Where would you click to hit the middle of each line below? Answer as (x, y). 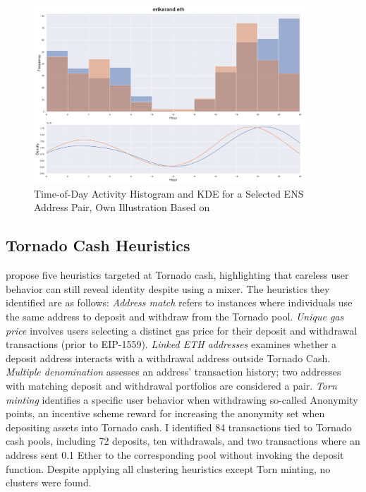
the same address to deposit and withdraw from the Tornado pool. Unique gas (175, 317)
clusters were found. (49, 482)
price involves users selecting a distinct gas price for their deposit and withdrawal (182, 330)
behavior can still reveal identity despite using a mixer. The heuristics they (168, 288)
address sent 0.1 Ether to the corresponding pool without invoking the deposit (175, 454)
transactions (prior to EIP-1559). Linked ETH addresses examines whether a (171, 344)
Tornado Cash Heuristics (98, 245)
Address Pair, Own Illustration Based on (122, 207)
